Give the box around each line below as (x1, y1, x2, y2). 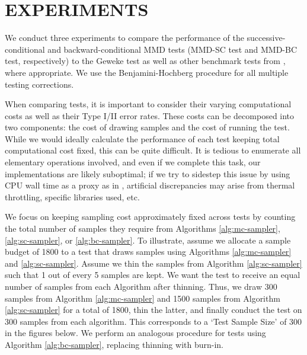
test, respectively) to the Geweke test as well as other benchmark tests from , (5, 55, 286, 67)
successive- (247, 31, 286, 44)
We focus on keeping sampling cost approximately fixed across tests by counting (5, 210, 296, 223)
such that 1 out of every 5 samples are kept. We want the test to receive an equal (5, 268, 300, 281)
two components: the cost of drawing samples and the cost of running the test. (5, 121, 290, 133)
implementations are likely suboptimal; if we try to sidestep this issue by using (5, 167, 290, 180)
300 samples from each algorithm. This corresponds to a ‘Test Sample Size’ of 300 (5, 315, 302, 327)
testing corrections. (5, 78, 74, 90)
